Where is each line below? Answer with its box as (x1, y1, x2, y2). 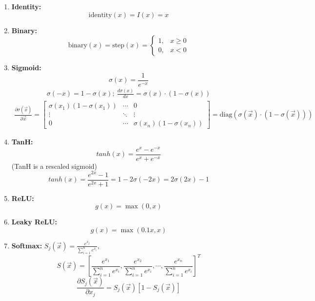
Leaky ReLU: (11, 217, 58, 227)
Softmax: (11, 240, 42, 250)
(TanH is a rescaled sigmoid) (11, 161, 98, 171)
